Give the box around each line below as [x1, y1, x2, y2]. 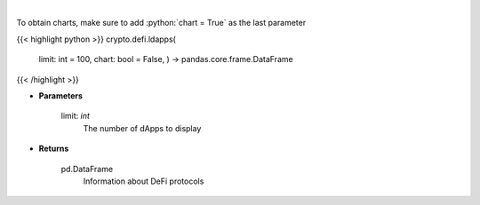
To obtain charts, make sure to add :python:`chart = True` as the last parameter [16, 18, 307, 28]
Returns [38, 143, 69, 154]
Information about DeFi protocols [83, 176, 204, 186]
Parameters [38, 90, 84, 101]
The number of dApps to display [83, 122, 202, 133]
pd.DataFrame [60, 163, 114, 174]
